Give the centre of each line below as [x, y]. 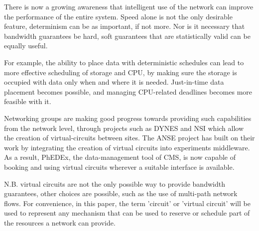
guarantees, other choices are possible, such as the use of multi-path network [121, 193]
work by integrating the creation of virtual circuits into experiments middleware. [127, 147]
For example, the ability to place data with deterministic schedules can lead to [124, 62]
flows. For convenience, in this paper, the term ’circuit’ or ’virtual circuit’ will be [127, 203]
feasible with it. [28, 101]
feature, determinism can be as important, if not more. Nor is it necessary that [125, 26]
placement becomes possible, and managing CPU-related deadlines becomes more [128, 91]
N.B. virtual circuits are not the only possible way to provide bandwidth [115, 183]
